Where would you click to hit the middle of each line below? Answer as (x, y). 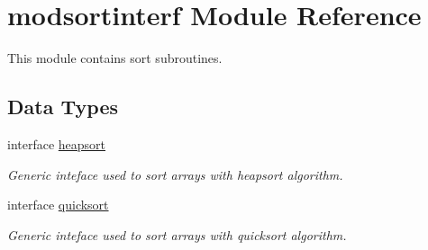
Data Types (63, 107)
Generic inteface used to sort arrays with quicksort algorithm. (177, 234)
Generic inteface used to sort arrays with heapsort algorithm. (175, 174)
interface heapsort (57, 143)
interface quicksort (58, 205)
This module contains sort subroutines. (115, 58)
